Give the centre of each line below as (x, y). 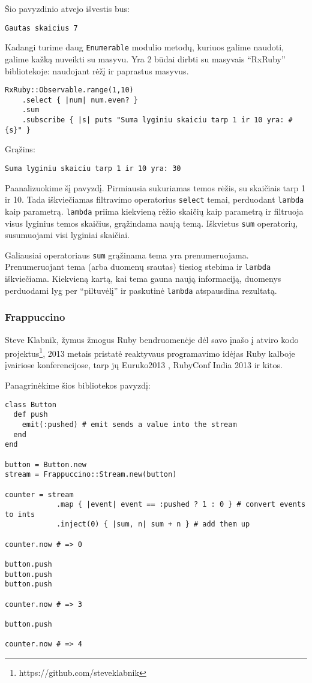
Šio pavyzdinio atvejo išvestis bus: (67, 8)
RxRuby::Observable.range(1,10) (69, 90)
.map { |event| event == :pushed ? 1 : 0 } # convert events (181, 505)
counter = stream (39, 494)
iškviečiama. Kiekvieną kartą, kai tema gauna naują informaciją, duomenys (143, 279)
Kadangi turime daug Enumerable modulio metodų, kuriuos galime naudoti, (144, 47)
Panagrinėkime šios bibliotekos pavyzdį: (78, 385)
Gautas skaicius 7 (41, 28)
